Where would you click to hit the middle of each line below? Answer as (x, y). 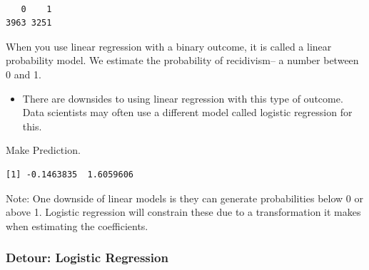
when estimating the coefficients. (77, 225)
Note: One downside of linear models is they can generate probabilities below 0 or (184, 198)
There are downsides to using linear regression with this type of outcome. (183, 98)
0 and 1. (24, 74)
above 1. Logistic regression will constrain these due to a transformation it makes (183, 212)
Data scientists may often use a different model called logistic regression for (187, 112)
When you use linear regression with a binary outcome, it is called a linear (169, 46)
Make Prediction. (43, 150)
